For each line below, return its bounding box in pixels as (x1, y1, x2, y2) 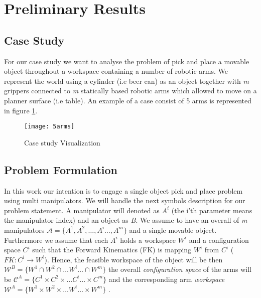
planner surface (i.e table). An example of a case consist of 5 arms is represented (4, 95, 252, 105)
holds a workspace (120, 234, 176, 245)
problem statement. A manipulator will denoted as (4, 205, 160, 215)
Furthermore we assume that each (4, 234, 108, 245)
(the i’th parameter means (171, 205, 252, 215)
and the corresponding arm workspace (108, 273, 225, 284)
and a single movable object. (129, 224, 217, 235)
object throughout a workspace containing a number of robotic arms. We (4, 66, 228, 76)
